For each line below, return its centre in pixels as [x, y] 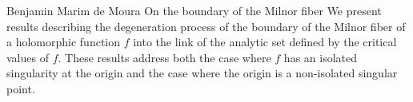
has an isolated [321, 57]
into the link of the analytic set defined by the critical [265, 42]
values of [28, 57]
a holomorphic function [64, 42]
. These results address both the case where [164, 57]
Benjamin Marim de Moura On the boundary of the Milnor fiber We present [194, 10]
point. [21, 88]
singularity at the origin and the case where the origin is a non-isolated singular [202, 73]
